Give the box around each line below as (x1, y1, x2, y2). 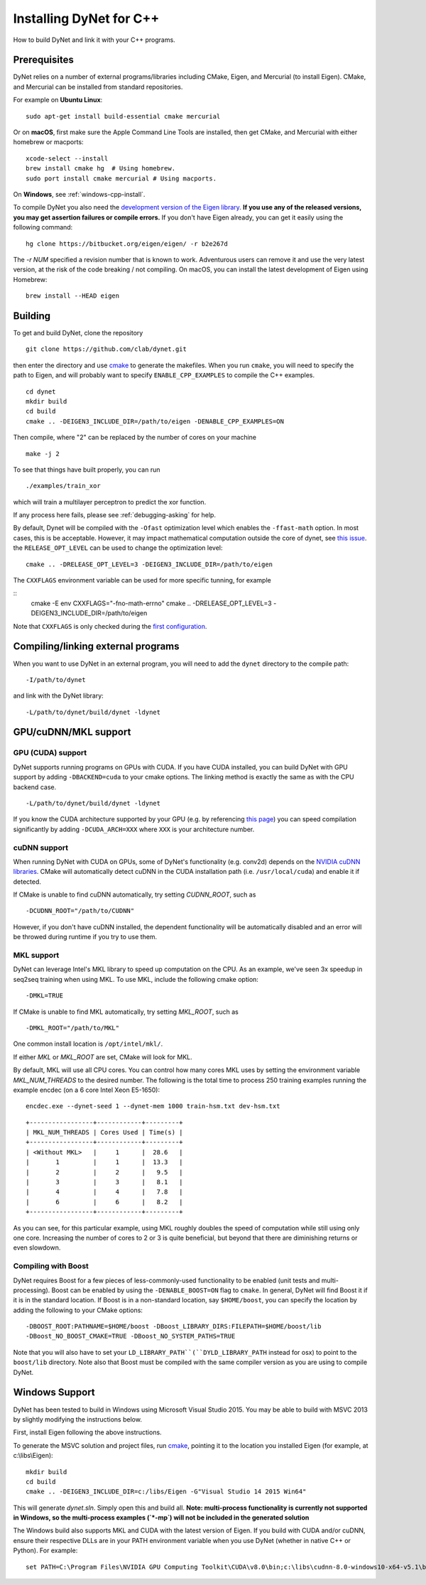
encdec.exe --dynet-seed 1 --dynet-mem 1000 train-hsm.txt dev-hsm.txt (26, 1102, 280, 1110)
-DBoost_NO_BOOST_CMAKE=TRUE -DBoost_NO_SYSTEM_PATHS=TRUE (26, 1332, 236, 1341)
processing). (13, 1286, 50, 1294)
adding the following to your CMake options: (13, 1306, 143, 1314)
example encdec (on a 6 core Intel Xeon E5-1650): (13, 1086, 160, 1094)
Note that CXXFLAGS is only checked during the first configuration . (13, 622, 207, 630)
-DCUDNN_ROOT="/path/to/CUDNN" (26, 907, 135, 915)
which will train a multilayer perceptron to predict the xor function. (13, 497, 207, 506)
